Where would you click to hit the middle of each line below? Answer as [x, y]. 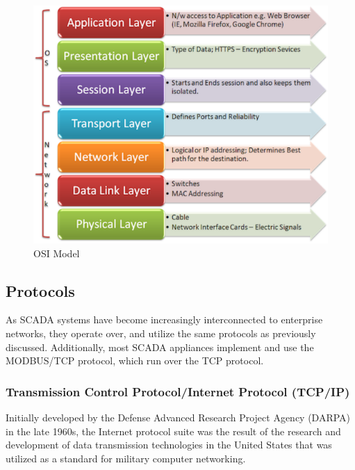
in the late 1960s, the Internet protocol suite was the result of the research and [173, 431]
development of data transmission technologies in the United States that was [169, 445]
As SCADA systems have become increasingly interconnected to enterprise [164, 319]
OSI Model [57, 253]
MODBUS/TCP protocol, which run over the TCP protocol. [135, 360]
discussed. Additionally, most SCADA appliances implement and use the [160, 347]
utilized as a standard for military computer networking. [126, 458]
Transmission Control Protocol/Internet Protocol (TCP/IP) [178, 391]
